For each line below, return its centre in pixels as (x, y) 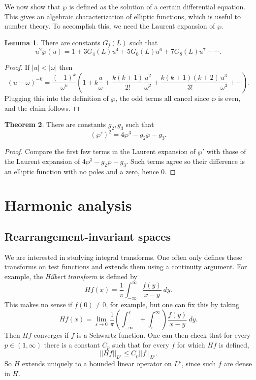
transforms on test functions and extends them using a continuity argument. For (126, 267)
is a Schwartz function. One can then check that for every (163, 335)
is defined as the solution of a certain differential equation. (157, 6)
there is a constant (72, 345)
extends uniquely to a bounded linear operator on (97, 364)
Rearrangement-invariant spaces (88, 236)
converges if (51, 335)
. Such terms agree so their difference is (186, 161)
